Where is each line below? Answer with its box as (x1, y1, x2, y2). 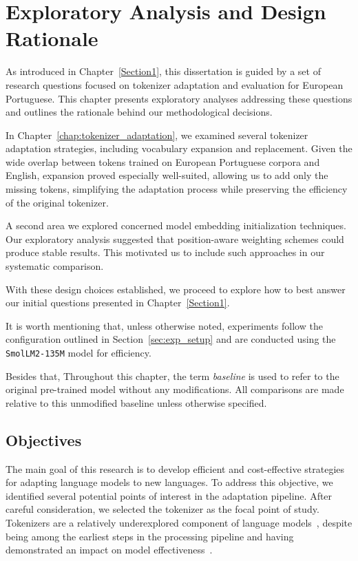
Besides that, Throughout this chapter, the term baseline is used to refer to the (6, 368, 339, 383)
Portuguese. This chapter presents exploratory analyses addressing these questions (6, 91, 352, 105)
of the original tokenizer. (6, 195, 109, 209)
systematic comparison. (6, 259, 104, 273)
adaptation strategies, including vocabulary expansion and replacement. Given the (6, 141, 352, 156)
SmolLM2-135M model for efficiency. (6, 346, 151, 359)
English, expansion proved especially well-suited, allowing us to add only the (6, 168, 328, 182)
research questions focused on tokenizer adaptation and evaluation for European (6, 77, 344, 92)
